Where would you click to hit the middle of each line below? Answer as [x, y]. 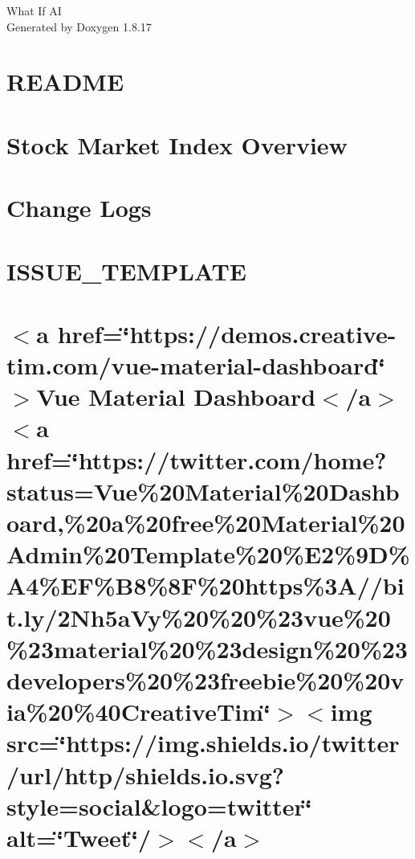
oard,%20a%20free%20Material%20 [206, 522]
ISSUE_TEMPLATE [127, 270]
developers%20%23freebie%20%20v [205, 679]
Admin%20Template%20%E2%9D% [208, 554]
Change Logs [79, 208]
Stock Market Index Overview [177, 144]
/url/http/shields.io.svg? [146, 774]
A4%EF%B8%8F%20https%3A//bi [205, 585]
